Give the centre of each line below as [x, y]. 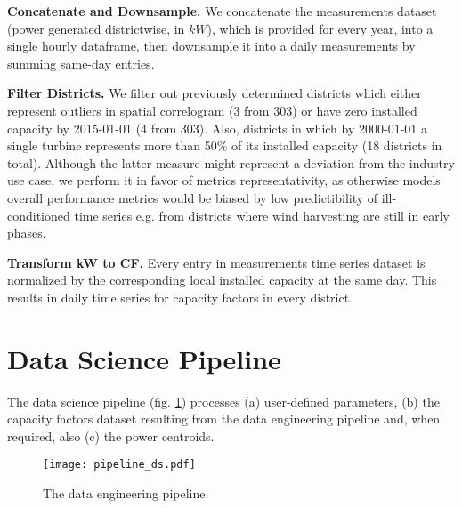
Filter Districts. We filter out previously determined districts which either [215, 93]
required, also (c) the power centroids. [111, 435]
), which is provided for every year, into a [320, 28]
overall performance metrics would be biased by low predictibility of [193, 197]
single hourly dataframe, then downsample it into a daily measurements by [211, 46]
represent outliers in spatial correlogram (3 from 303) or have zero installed [212, 110]
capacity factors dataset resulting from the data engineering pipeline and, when [224, 419]
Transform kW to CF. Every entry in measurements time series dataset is [216, 262]
